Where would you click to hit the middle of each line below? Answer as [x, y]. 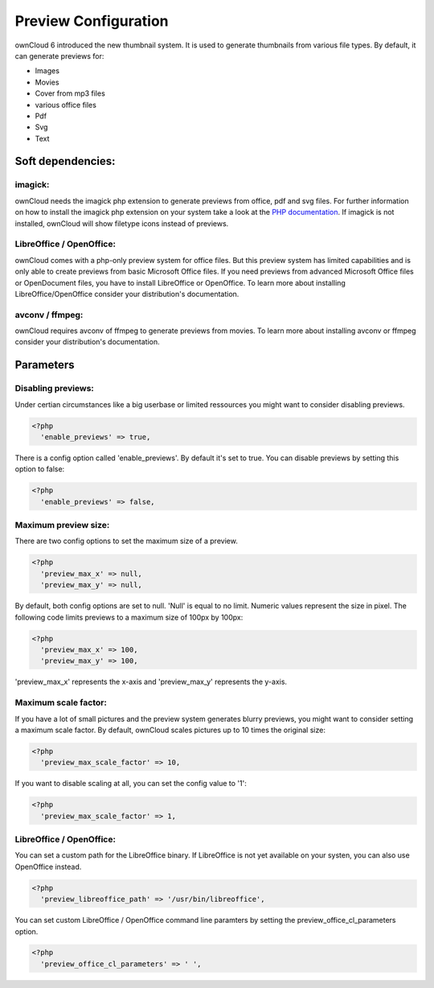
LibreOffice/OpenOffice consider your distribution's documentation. [127, 294]
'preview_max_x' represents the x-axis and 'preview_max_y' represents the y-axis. [151, 682]
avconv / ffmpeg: [49, 315]
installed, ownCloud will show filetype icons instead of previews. [122, 223]
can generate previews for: [59, 56]
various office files [66, 105]
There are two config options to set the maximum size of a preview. [127, 541]
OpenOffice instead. [48, 867]
